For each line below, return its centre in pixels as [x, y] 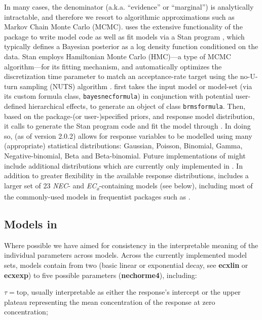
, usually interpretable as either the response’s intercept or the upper [134, 292]
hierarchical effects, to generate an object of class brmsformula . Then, [137, 106]
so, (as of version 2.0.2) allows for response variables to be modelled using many [128, 135]
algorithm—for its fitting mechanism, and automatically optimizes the [113, 66]
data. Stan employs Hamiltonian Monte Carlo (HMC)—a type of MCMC [118, 56]
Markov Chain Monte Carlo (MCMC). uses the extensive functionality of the [123, 27]
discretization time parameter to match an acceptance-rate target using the [121, 76]
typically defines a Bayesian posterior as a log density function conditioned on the [131, 46]
